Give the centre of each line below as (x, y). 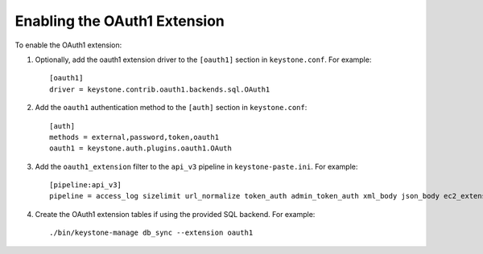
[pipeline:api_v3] (86, 185)
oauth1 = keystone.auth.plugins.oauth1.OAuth (141, 148)
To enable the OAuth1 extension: (68, 45)
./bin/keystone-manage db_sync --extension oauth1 (151, 233)
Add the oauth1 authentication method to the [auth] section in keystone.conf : (171, 108)
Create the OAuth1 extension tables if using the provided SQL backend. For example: (175, 214)
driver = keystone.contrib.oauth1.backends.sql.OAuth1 (160, 89)
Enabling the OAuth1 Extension (120, 21)
